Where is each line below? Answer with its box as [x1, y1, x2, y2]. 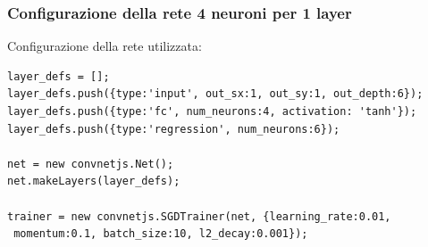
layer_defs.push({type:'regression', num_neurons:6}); [7, 122, 340, 136]
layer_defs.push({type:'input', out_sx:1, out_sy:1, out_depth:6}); [7, 87, 424, 101]
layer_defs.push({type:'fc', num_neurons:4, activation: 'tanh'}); [7, 105, 417, 118]
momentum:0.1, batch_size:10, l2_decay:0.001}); [13, 227, 308, 241]
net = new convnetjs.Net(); [7, 157, 174, 170]
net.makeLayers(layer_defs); [7, 175, 180, 188]
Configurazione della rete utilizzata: [7, 37, 202, 55]
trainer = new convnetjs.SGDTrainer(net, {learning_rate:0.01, [7, 210, 391, 223]
